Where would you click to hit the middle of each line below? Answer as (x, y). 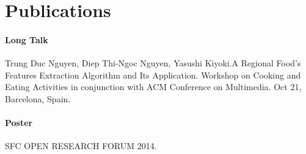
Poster (19, 123)
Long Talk (27, 39)
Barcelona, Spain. (38, 98)
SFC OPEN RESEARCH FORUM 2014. (81, 146)
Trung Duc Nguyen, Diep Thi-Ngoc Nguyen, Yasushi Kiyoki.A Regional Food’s (153, 63)
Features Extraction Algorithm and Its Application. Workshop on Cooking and (153, 75)
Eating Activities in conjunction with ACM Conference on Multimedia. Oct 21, (153, 87)
